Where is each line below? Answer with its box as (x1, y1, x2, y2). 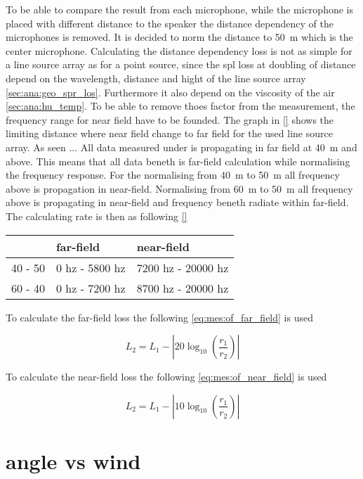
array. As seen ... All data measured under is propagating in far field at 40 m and (6, 139, 357, 154)
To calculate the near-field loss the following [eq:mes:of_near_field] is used (6, 369, 327, 384)
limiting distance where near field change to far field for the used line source (6, 126, 333, 141)
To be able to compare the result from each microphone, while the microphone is (6, 2, 353, 16)
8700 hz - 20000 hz (136, 279, 229, 296)
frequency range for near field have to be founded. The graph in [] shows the (6, 112, 334, 127)
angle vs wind (6, 446, 141, 475)
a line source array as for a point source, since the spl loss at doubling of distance (6, 57, 356, 72)
